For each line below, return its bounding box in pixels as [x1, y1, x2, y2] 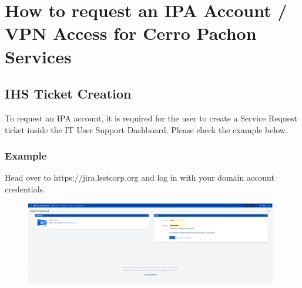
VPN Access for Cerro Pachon [5, 21, 257, 45]
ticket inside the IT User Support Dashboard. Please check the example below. [5, 123, 288, 135]
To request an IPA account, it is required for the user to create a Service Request [5, 111, 297, 124]
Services [5, 44, 72, 68]
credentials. [5, 182, 45, 195]
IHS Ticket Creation [5, 84, 132, 103]
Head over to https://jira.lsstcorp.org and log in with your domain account [5, 171, 274, 184]
